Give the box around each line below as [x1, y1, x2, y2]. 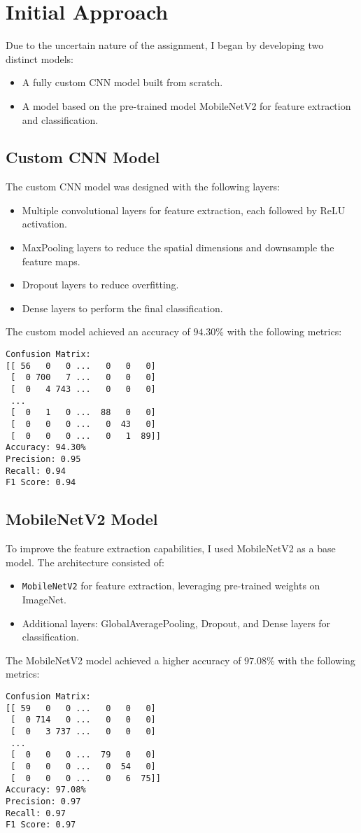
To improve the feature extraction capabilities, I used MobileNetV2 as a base [6, 541, 336, 556]
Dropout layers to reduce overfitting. [22, 277, 179, 292]
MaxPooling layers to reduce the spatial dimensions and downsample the [22, 240, 334, 255]
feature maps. [22, 253, 80, 268]
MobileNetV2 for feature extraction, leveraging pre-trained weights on [22, 578, 320, 593]
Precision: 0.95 [6, 454, 81, 464]
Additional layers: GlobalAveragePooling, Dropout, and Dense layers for [22, 615, 331, 630]
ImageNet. [22, 591, 66, 606]
